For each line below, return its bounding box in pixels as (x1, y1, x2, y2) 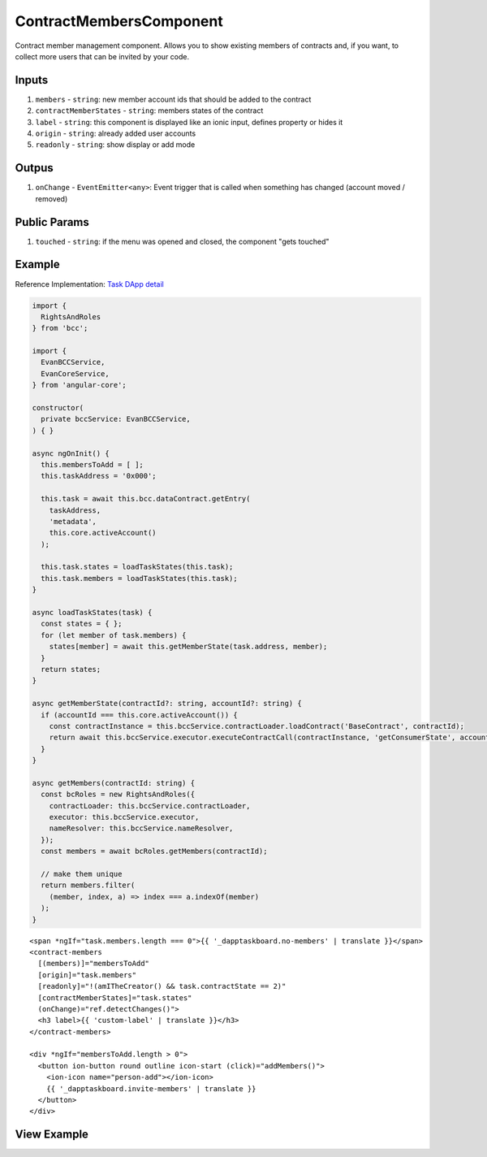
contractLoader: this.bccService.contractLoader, (49, 801, 251, 810)
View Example (15, 1128, 89, 1142)
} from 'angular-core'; (32, 380, 127, 390)
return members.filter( (41, 881, 136, 890)
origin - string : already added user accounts (35, 128, 196, 138)
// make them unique (41, 869, 123, 879)
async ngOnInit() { (32, 448, 110, 458)
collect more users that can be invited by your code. (15, 51, 190, 61)
